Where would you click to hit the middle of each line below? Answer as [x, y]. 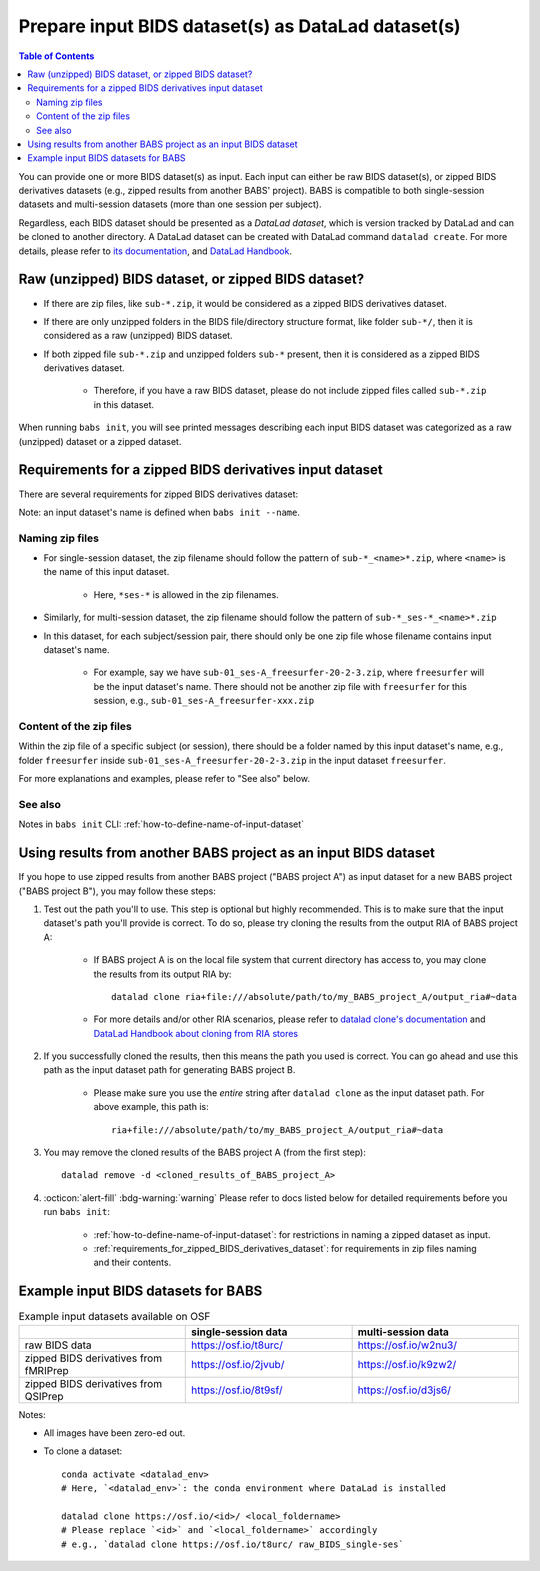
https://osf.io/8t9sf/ [237, 1390]
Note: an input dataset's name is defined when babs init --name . [159, 512]
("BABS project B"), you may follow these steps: [117, 891]
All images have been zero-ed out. [114, 1433]
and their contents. [132, 1262]
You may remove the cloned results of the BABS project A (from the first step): [205, 1152]
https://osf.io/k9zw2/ [407, 1364]
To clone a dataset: [83, 1451]
